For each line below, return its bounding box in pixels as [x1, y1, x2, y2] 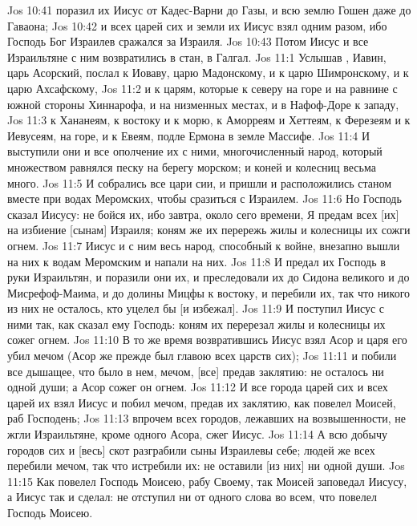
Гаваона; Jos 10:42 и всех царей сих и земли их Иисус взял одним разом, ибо [7, 17, 387, 34]
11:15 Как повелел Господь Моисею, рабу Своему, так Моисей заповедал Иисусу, [7, 472, 407, 489]
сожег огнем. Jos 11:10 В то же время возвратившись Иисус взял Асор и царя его [7, 331, 407, 348]
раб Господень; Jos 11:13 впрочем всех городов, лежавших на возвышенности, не [7, 410, 407, 427]
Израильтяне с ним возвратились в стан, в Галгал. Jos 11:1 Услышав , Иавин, [7, 48, 387, 65]
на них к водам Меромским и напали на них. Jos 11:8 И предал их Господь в [7, 253, 386, 269]
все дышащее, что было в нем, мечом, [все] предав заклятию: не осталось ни [7, 362, 384, 379]
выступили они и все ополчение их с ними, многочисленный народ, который [7, 143, 383, 160]
